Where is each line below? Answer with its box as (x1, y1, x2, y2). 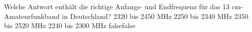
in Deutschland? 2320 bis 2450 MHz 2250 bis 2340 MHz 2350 (62, 11, 249, 21)
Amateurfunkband (4, 11, 60, 21)
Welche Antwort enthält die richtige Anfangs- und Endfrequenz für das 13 (4, 1, 230, 11)
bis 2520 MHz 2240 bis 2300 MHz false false (4, 20, 135, 31)
